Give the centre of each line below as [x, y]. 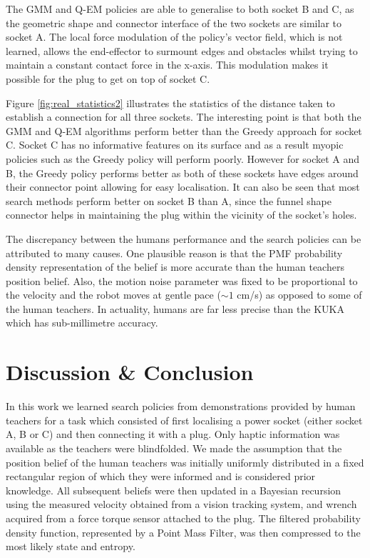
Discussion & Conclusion [130, 372]
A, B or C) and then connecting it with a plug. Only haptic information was [173, 434]
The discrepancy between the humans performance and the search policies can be [184, 238]
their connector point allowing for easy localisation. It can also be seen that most [183, 187]
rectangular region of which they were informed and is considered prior [161, 476]
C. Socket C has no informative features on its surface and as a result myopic [175, 145]
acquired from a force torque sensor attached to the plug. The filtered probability [183, 518]
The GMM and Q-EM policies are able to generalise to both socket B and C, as [180, 9]
